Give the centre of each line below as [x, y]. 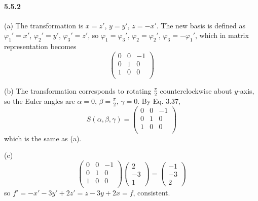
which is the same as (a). [43, 138]
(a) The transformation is [44, 25]
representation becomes [40, 46]
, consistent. [152, 193]
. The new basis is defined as [201, 25]
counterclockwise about [196, 90]
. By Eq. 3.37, [159, 100]
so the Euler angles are [40, 100]
